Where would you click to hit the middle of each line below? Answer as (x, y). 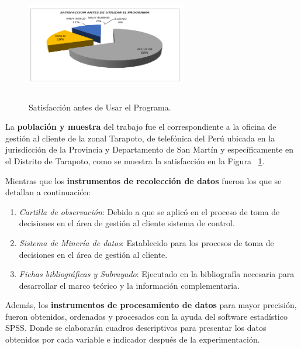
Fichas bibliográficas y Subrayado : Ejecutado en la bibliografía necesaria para (157, 274)
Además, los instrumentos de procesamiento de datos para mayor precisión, (151, 305)
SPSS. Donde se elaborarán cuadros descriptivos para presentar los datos (136, 328)
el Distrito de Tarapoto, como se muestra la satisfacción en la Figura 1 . (135, 160)
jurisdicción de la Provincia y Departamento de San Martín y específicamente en (150, 149)
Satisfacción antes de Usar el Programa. (100, 107)
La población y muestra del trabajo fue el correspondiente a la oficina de (141, 127)
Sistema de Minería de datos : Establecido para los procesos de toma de (146, 242)
